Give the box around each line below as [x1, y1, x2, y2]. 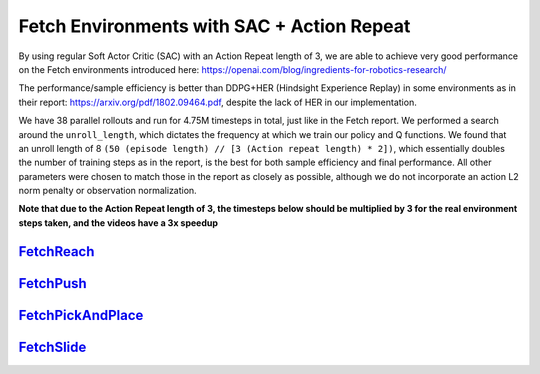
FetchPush [18, 275, 87, 292]
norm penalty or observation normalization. [18, 185, 197, 197]
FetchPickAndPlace [18, 306, 144, 324]
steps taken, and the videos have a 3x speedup [18, 216, 219, 229]
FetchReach [18, 243, 95, 260]
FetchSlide [18, 338, 87, 355]
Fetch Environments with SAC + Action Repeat [18, 15, 411, 37]
